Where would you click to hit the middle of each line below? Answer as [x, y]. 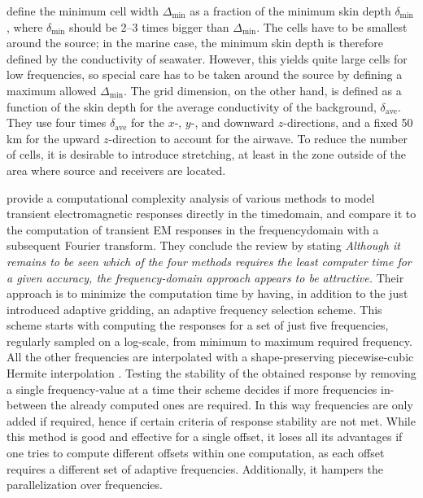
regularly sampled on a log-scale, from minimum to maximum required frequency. [209, 341]
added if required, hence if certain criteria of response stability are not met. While [211, 420]
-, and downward [233, 122]
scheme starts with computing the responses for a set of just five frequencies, [198, 325]
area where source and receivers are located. [116, 170]
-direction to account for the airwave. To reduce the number [258, 138]
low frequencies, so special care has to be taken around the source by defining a [205, 74]
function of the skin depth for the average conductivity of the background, [192, 106]
